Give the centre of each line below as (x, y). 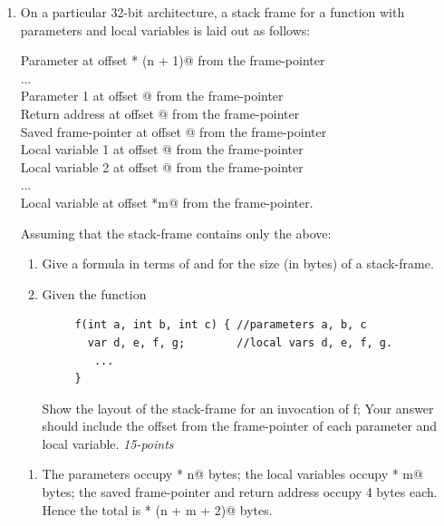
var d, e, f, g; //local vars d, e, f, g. (240, 342)
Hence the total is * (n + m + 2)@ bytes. (157, 509)
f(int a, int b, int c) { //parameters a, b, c (221, 325)
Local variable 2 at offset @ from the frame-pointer (162, 166)
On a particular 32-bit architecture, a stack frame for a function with (212, 12)
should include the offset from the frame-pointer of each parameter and (240, 426)
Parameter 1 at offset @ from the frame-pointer (152, 96)
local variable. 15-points (108, 443)
